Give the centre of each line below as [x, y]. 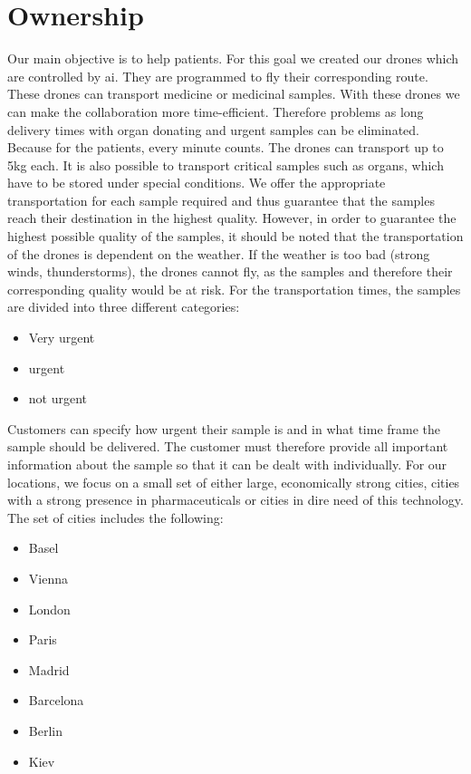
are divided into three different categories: [124, 307]
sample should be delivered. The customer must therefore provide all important [228, 446]
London [49, 609]
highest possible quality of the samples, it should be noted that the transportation [235, 236]
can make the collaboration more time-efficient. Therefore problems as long [216, 111]
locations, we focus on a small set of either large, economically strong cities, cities [234, 482]
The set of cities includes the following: [115, 517]
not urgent [58, 398]
